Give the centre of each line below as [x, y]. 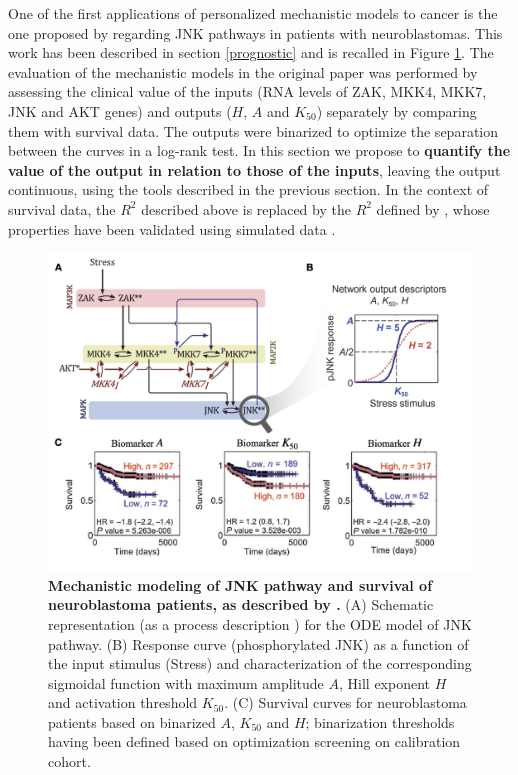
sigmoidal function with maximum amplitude [186, 682]
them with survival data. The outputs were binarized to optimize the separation [253, 130]
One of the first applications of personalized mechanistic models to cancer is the [253, 13]
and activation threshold [123, 702]
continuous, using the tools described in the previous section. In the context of [248, 189]
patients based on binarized [132, 721]
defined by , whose [433, 208]
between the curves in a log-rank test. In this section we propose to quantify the [259, 150]
